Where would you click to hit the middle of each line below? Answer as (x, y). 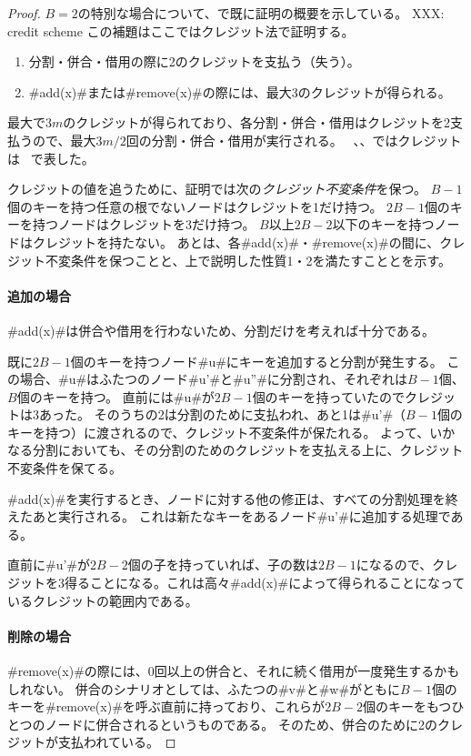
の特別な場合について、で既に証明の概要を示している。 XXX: (261, 13)
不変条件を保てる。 (65, 468)
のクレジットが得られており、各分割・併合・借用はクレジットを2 (256, 122)
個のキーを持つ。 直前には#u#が (115, 396)
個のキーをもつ (407, 706)
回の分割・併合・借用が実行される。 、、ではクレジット (294, 140)
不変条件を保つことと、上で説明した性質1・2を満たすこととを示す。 (248, 260)
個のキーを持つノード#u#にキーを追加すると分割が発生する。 (256, 361)
